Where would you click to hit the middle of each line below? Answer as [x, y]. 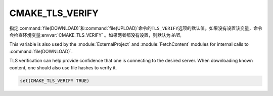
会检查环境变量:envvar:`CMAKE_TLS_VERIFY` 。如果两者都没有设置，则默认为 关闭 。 [97, 35]
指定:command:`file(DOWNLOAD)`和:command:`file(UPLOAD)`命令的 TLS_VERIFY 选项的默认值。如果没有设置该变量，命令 [136, 28]
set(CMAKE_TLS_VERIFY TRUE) [55, 81]
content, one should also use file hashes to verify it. [63, 67]
